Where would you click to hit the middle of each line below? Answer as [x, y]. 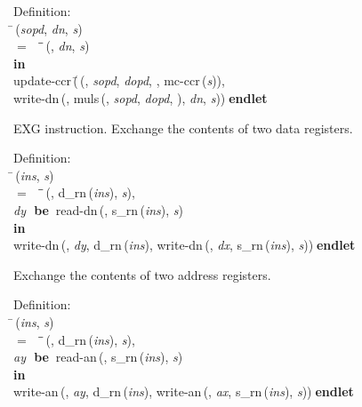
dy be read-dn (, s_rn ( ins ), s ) [99, 209]
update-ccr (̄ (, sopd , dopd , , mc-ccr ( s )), [119, 80]
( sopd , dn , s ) [49, 28]
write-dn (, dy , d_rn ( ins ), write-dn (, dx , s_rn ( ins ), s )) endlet [185, 245]
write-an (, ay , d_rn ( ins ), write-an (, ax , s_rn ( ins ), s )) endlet [184, 391]
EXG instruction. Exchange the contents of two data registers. [183, 128]
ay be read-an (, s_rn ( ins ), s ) [98, 357]
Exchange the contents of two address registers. [142, 274]
